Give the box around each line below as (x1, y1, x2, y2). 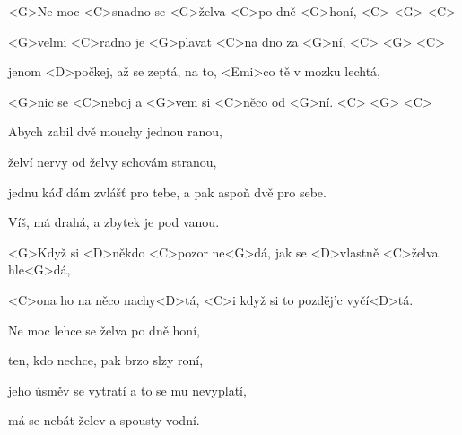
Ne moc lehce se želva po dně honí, (8, 320, 200, 339)
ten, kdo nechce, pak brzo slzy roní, (8, 351, 204, 370)
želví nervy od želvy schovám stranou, (8, 152, 217, 170)
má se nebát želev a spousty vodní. (8, 411, 200, 430)
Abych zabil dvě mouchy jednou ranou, (8, 122, 222, 141)
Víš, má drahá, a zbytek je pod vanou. (8, 213, 220, 231)
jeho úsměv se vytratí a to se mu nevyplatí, (8, 380, 247, 399)
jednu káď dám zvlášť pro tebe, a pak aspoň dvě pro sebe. (8, 182, 327, 201)
